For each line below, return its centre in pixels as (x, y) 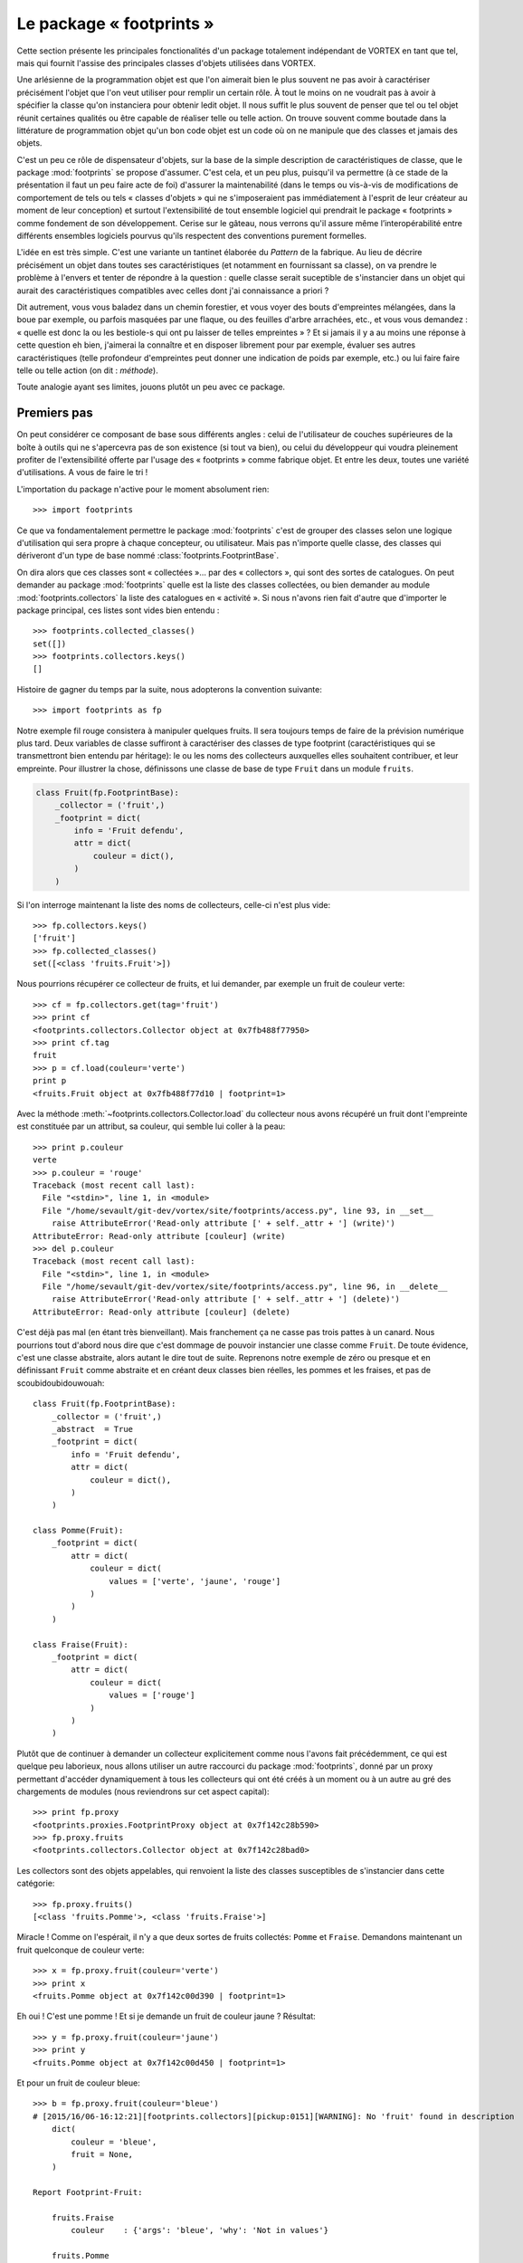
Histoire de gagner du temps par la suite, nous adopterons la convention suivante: (170, 689)
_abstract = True (92, 1429)
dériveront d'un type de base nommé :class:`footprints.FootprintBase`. (148, 556)
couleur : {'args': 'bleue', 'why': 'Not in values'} (200, 2230)
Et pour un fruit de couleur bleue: (78, 2083)
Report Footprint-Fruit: (88, 2192)
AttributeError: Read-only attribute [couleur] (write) (159, 1236)
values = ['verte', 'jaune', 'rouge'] (195, 1581)
